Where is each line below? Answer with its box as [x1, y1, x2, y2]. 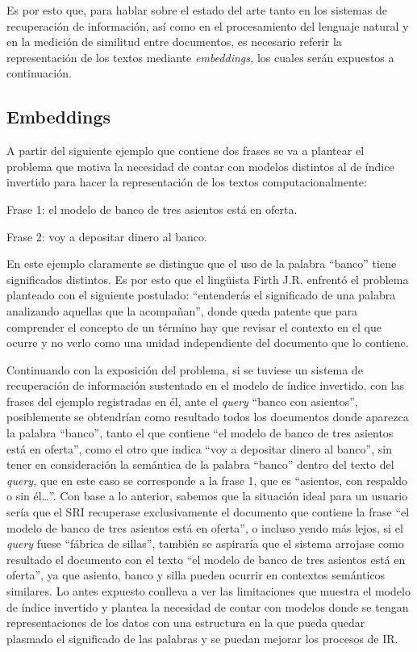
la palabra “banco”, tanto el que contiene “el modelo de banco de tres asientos [6, 424, 394, 441]
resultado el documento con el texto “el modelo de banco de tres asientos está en [6, 550, 406, 567]
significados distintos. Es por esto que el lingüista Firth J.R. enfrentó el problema [6, 270, 409, 287]
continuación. [6, 65, 72, 81]
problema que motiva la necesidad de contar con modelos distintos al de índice [6, 157, 394, 174]
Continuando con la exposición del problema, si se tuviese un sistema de [6, 361, 363, 378]
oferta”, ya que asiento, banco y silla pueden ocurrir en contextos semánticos [6, 566, 386, 583]
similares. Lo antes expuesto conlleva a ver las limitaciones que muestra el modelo [6, 583, 411, 600]
